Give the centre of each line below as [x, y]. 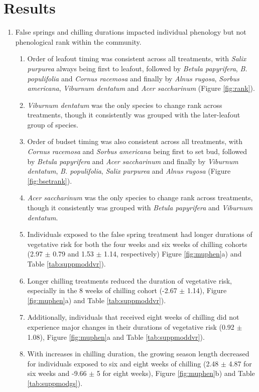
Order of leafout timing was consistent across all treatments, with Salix [137, 58]
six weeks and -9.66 [57, 373]
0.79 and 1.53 [73, 254]
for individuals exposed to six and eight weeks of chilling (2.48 [123, 363]
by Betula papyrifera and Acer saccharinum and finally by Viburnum [133, 161]
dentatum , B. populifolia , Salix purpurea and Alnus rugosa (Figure [129, 171]
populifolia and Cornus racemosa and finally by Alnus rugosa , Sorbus [133, 78]
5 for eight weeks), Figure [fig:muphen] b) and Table [176, 373]
